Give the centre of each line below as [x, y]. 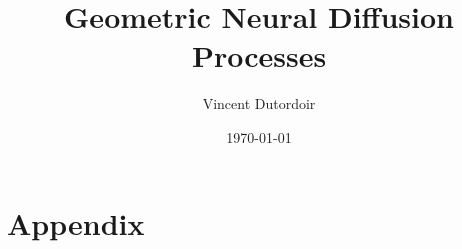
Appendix [76, 222]
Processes [259, 55]
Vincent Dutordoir [259, 103]
